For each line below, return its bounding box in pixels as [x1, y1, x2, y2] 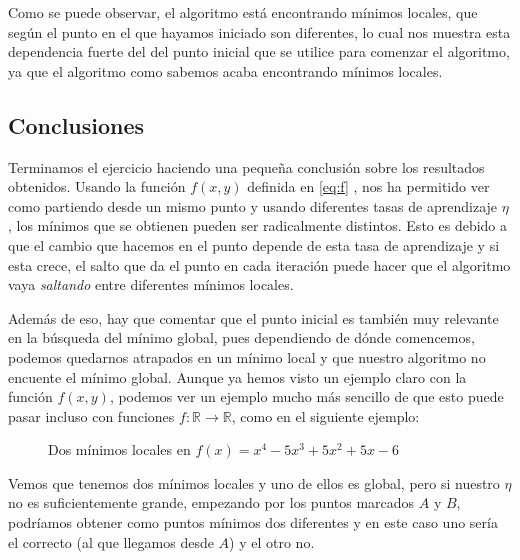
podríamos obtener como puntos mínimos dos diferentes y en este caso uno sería [8, 512, 498, 533]
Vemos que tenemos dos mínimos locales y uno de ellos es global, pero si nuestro [8, 472, 500, 493]
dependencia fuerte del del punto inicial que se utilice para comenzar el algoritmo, [8, 41, 510, 62]
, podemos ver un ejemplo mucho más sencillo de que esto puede [109, 386, 504, 407]
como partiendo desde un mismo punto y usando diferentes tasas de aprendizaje [8, 195, 498, 216]
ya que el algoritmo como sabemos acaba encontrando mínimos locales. [8, 60, 443, 81]
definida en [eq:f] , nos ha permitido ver [247, 176, 490, 197]
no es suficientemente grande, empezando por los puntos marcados [8, 492, 415, 513]
